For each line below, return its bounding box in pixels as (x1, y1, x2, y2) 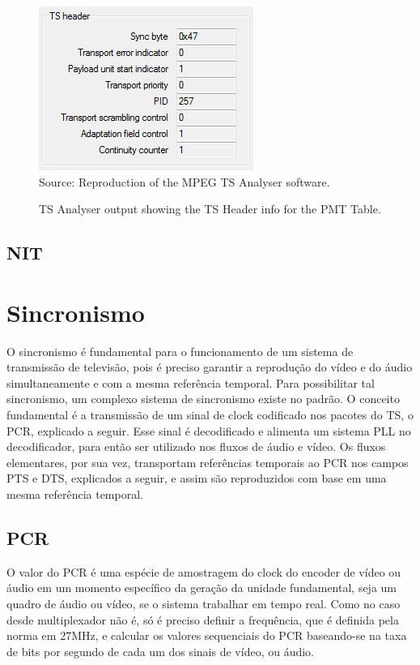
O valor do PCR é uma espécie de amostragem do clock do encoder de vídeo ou (6, 563, 401, 580)
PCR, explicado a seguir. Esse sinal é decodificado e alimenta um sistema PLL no (6, 422, 411, 439)
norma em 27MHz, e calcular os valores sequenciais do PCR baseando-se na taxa (6, 627, 407, 644)
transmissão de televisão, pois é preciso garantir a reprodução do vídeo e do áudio (6, 358, 413, 375)
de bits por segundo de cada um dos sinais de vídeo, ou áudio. (6, 642, 314, 659)
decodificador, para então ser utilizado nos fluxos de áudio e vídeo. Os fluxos (6, 438, 386, 455)
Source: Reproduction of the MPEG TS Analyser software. (39, 173, 330, 190)
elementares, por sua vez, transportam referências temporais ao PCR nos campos (6, 453, 409, 470)
